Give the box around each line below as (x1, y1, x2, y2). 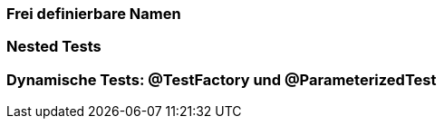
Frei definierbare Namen (6, 5, 181, 23)
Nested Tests (6, 37, 101, 56)
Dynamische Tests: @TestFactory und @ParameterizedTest (6, 70, 437, 89)
